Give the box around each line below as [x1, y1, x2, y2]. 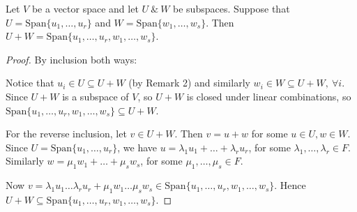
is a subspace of [62, 89, 129, 103]
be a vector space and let [31, 1, 139, 15]
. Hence [274, 178, 306, 192]
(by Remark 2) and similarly [128, 75, 250, 90]
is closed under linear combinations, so [186, 89, 351, 103]
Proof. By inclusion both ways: [6, 52, 137, 66]
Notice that [6, 75, 54, 90]
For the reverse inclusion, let [6, 126, 127, 141]
